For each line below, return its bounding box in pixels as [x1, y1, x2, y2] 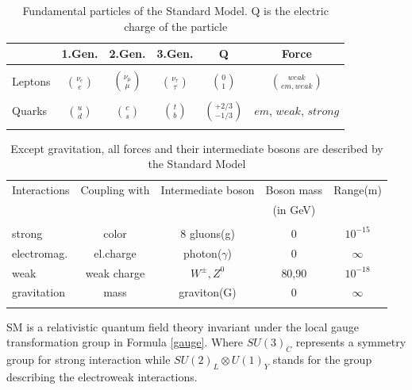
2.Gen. [109, 45, 146, 62]
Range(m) [333, 181, 382, 197]
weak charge [85, 264, 145, 281]
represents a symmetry [295, 334, 406, 350]
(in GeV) [272, 201, 316, 217]
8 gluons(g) [180, 224, 235, 241]
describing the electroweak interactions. [6, 368, 198, 384]
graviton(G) [179, 284, 237, 300]
